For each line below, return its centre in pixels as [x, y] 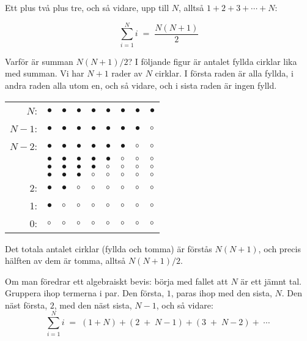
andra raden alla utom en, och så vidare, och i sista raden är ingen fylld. [141, 85]
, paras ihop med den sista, [221, 293]
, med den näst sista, [93, 305]
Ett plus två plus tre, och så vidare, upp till [87, 7]
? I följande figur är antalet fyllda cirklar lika [213, 61]
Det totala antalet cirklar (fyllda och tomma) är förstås [109, 248]
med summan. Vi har [45, 73]
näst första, [26, 305]
